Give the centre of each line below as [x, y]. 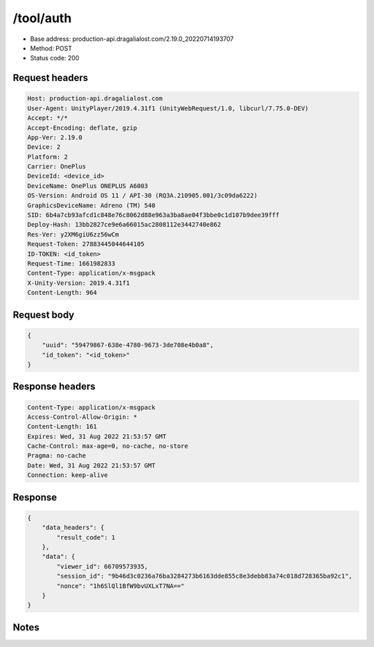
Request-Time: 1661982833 [71, 263]
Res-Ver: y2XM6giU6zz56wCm [73, 234]
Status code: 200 [55, 58]
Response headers [54, 387]
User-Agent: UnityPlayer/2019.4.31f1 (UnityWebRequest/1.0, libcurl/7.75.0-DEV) [168, 108]
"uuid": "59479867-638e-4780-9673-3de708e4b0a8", [128, 345]
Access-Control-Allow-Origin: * [82, 417]
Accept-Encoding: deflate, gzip [82, 128]
